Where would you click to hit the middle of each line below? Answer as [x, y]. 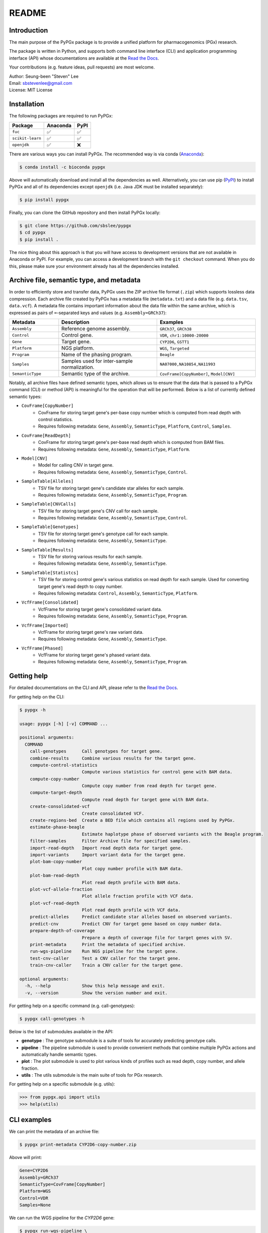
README [28, 13]
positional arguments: [47, 738]
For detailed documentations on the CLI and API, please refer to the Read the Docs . [94, 688]
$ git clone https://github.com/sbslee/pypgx [75, 226]
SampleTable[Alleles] [48, 481]
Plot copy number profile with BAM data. [132, 869]
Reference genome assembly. [96, 329]
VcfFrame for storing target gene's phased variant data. [95, 655]
